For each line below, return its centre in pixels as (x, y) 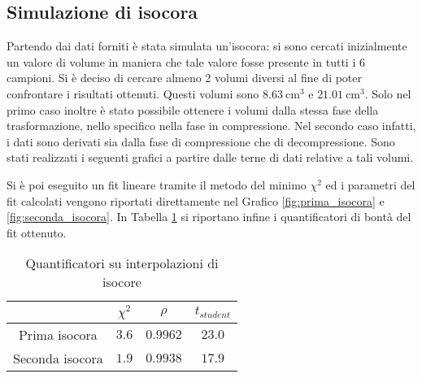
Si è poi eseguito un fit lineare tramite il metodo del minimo (157, 184)
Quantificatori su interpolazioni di (122, 263)
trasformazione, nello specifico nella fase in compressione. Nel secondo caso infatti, (211, 126)
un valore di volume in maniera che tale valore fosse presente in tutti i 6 (186, 61)
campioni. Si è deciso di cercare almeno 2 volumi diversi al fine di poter (185, 78)
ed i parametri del (370, 184)
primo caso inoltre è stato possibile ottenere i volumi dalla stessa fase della (193, 109)
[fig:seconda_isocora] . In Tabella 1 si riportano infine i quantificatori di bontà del (209, 217)
